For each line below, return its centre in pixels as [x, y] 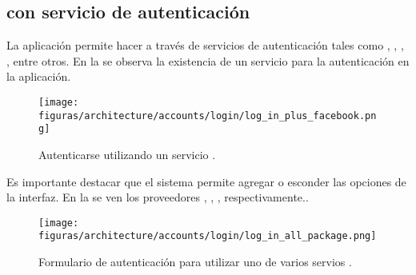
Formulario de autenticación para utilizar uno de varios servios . [195, 262]
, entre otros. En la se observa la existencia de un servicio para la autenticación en [208, 60]
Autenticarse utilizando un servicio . [127, 154]
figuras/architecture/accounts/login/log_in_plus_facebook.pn [208, 116]
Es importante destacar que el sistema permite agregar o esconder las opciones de [206, 181]
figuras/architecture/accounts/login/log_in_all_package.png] [208, 236]
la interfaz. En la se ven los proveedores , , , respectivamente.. [158, 197]
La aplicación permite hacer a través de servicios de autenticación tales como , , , [205, 45]
